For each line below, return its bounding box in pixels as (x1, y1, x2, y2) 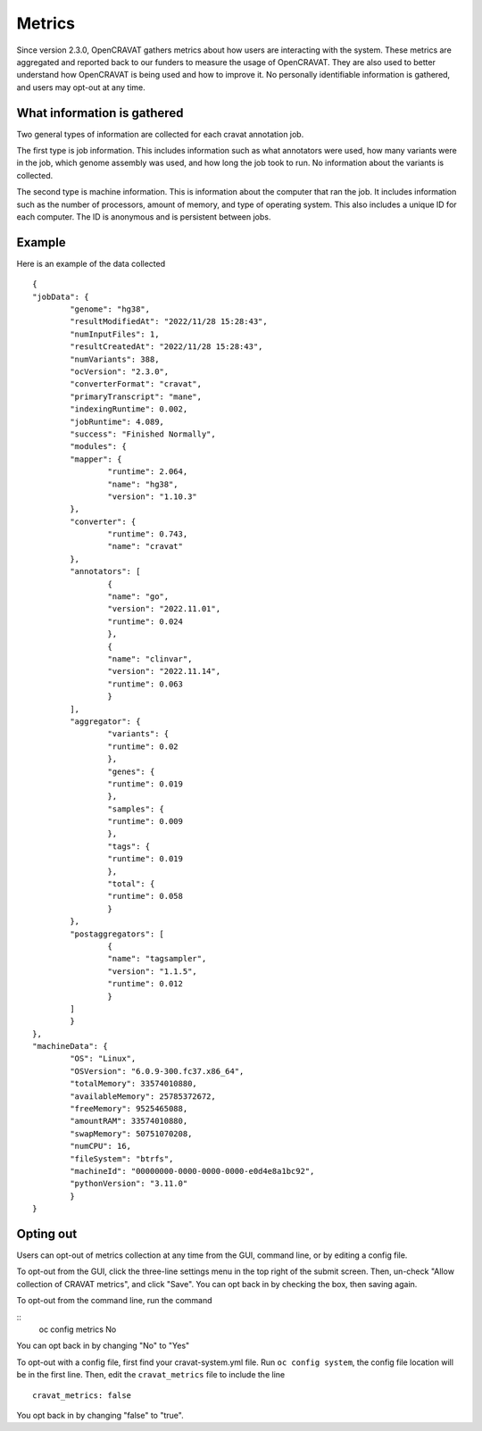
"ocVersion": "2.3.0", (70, 367, 170, 377)
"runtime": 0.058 (107, 891, 183, 902)
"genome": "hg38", (70, 304, 151, 314)
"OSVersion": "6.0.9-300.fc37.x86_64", (70, 1066, 245, 1076)
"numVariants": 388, (70, 354, 160, 364)
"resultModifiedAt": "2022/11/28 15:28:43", (70, 317, 268, 327)
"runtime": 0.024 (107, 616, 183, 627)
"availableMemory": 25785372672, (70, 1091, 216, 1102)
